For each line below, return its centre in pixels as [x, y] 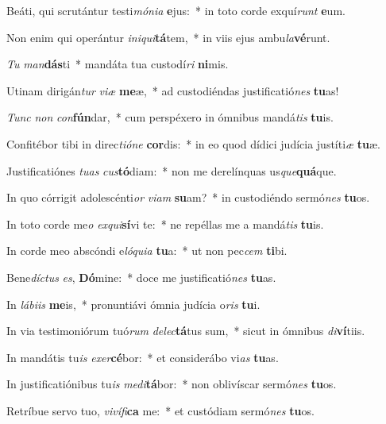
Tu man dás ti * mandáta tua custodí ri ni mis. [118, 64]
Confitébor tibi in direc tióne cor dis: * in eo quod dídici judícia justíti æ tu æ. [194, 143]
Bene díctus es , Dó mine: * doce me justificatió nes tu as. [141, 277]
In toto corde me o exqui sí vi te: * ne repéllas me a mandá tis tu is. [165, 224]
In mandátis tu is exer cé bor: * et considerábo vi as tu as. [143, 357]
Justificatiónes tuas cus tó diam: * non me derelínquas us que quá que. [172, 170]
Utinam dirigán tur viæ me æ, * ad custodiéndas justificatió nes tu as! [173, 90]
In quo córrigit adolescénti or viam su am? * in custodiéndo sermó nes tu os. [188, 197]
